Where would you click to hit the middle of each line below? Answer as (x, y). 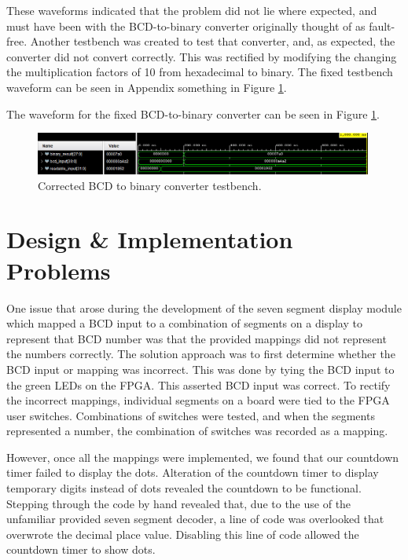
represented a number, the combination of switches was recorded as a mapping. (197, 431)
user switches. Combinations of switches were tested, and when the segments (191, 415)
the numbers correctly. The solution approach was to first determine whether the (201, 354)
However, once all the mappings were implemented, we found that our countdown (203, 457)
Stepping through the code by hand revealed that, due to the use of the (179, 503)
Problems (59, 270)
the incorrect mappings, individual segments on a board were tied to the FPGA (198, 400)
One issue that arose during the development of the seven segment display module (204, 307)
